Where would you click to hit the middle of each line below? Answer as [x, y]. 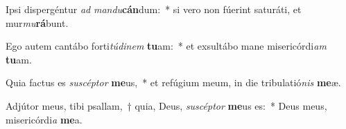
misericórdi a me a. [44, 119]
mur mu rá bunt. [37, 22]
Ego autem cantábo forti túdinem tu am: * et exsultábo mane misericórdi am [166, 46]
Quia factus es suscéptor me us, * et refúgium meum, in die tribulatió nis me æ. [173, 82]
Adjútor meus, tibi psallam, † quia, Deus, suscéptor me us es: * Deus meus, [166, 105]
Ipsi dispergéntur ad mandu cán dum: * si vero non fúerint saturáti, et [154, 9]
